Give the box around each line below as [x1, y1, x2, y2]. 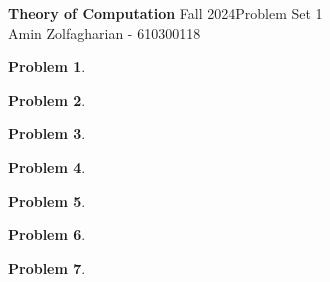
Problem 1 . [8, 56, 86, 77]
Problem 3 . [8, 123, 86, 144]
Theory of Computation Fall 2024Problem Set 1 [8, 3, 323, 23]
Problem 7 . [8, 257, 86, 278]
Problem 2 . [8, 89, 86, 110]
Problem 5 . [8, 190, 86, 211]
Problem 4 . [8, 156, 86, 177]
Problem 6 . [8, 224, 86, 245]
